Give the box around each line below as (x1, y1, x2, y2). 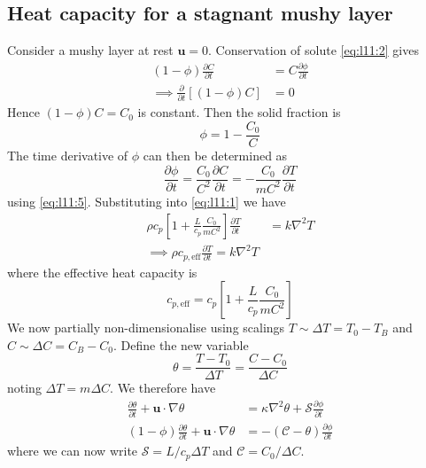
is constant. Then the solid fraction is (137, 103, 341, 121)
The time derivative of (7, 145, 128, 164)
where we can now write (7, 441, 138, 460)
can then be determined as (143, 145, 288, 164)
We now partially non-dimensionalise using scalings (7, 318, 285, 337)
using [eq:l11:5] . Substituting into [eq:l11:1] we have (7, 191, 286, 210)
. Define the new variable (113, 335, 249, 354)
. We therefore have (110, 378, 216, 397)
